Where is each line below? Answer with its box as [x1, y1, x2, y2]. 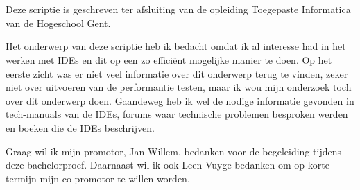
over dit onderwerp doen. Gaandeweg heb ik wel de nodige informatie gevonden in [6, 93, 354, 107]
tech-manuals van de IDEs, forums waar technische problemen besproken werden [6, 107, 348, 121]
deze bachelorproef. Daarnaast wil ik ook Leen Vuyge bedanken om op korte [6, 157, 329, 172]
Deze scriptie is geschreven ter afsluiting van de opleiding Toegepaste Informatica [6, 2, 351, 17]
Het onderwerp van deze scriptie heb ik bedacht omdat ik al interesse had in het [6, 39, 346, 53]
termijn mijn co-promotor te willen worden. [6, 171, 190, 185]
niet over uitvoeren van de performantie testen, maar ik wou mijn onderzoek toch [6, 80, 352, 94]
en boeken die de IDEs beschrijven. [6, 120, 155, 135]
